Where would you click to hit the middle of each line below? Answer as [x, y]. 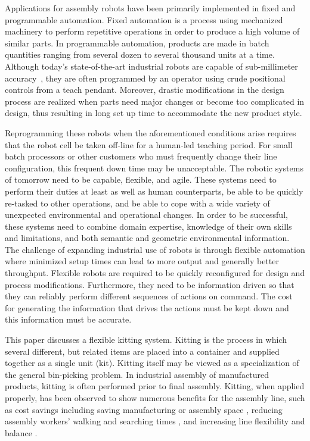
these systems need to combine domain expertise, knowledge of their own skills [148, 226]
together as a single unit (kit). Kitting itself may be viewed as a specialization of [152, 363]
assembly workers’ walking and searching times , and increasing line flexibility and [155, 421]
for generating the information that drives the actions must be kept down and [147, 307]
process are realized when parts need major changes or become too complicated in [155, 101]
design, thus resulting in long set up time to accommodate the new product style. [154, 113]
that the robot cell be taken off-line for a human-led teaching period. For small [149, 144]
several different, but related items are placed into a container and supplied [142, 351]
